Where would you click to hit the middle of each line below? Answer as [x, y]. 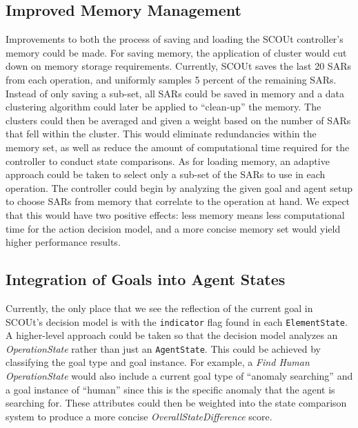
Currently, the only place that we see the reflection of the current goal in [159, 308]
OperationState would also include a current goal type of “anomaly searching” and [179, 376]
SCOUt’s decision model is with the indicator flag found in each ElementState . [177, 321]
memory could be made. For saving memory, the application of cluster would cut [176, 52]
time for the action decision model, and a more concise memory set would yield [173, 228]
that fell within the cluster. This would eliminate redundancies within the [161, 134]
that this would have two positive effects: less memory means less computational [175, 214]
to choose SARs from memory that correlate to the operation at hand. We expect [178, 201]
